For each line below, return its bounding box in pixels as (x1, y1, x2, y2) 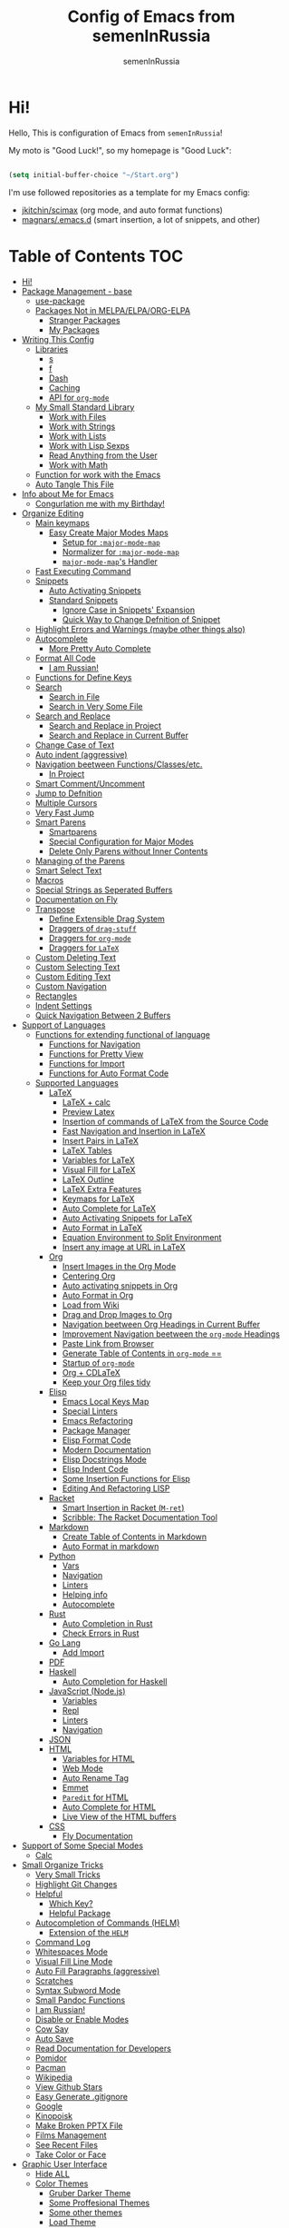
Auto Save (34, 2033, 74, 2044)
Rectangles (34, 990, 78, 1001)
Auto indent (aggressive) (34, 749, 128, 760)
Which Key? (48, 1897, 93, 1909)
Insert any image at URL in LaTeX (62, 1241, 187, 1252)
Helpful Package (48, 1907, 111, 1918)
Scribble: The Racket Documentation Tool (62, 1511, 218, 1523)
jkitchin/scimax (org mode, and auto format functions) (21, 204, 224, 215)
